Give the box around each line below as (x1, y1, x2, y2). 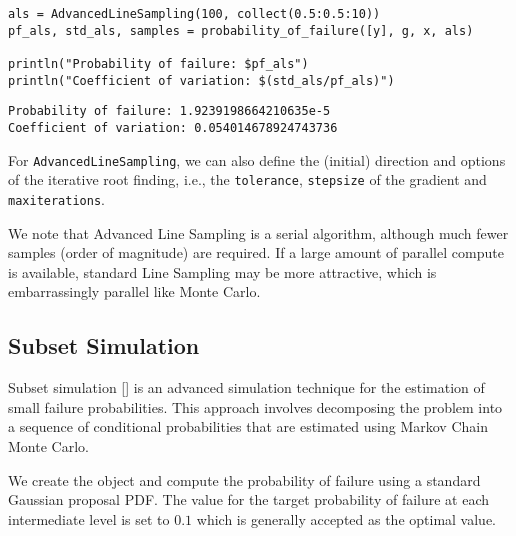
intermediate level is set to (8, 508, 170, 529)
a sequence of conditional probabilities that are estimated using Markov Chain (8, 416, 488, 437)
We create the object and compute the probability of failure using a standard (8, 469, 481, 490)
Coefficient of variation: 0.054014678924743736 (8, 120, 338, 135)
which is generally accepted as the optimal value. (196, 508, 497, 529)
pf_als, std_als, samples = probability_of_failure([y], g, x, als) (8, 23, 474, 38)
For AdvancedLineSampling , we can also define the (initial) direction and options (8, 149, 506, 170)
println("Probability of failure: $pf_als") (8, 56, 309, 71)
